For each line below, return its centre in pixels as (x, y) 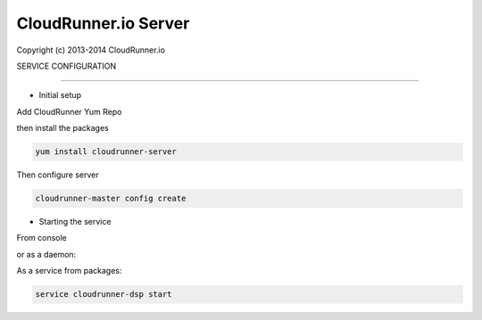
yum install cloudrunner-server (106, 152)
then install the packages (62, 128)
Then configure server (58, 175)
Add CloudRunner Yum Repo (69, 111)
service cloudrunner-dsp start (104, 295)
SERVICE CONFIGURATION (66, 66)
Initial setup (60, 95)
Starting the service (75, 222)
